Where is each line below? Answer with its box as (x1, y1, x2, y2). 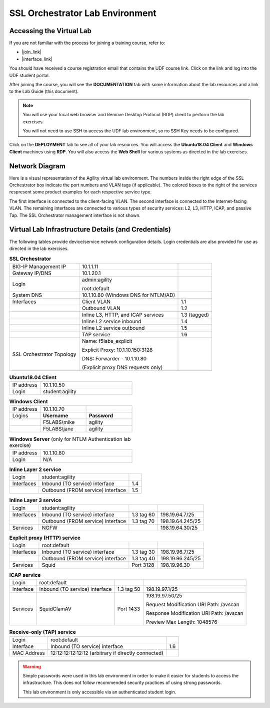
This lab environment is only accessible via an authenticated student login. (22, 689, 176, 695)
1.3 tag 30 (131, 548, 155, 555)
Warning (22, 663, 41, 669)
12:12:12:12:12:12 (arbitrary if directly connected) (50, 649, 163, 656)
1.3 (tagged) (180, 311, 209, 318)
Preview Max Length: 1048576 (145, 619, 217, 626)
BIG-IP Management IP (12, 263, 66, 270)
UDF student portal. (9, 72, 50, 78)
